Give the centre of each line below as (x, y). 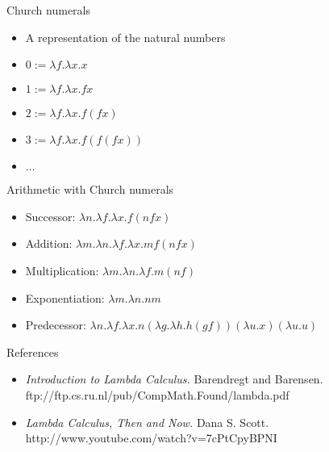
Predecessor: (56, 325)
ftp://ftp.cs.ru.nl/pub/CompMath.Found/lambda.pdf (157, 394)
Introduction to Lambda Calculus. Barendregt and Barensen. (174, 379)
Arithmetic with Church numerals (90, 189)
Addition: (49, 243)
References (33, 352)
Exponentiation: (65, 297)
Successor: (50, 216)
